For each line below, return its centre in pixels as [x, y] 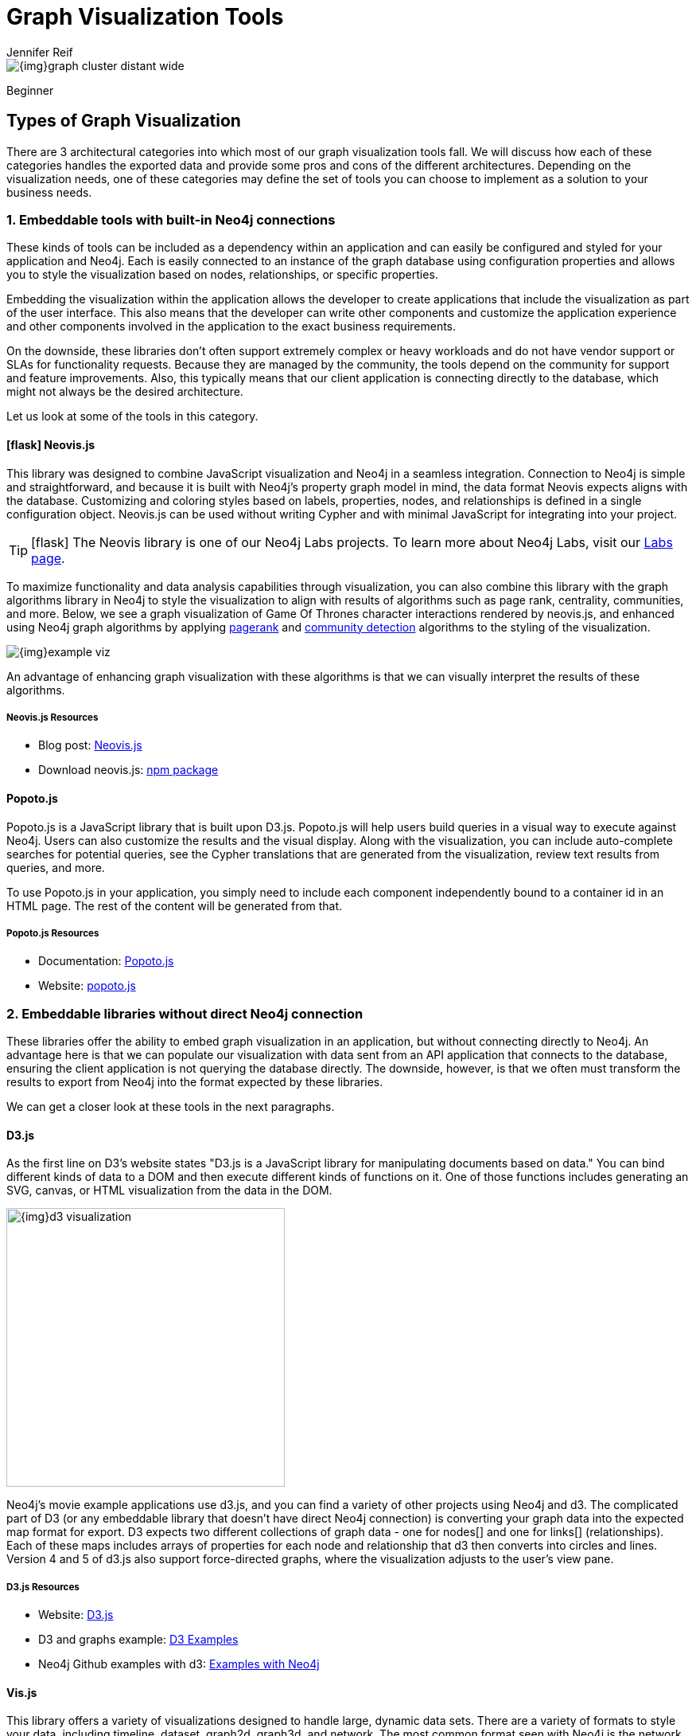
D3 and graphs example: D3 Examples [138, 1640]
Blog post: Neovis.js [90, 745]
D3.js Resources [43, 1587]
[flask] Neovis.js [51, 444]
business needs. [49, 192]
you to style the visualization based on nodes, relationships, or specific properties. [222, 275]
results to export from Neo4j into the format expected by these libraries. [195, 1082]
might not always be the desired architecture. [125, 392]
